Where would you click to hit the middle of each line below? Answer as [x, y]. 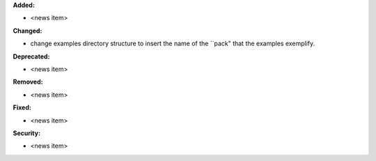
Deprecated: [31, 56]
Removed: [28, 82]
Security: [27, 133]
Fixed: [22, 107]
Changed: [28, 31]
